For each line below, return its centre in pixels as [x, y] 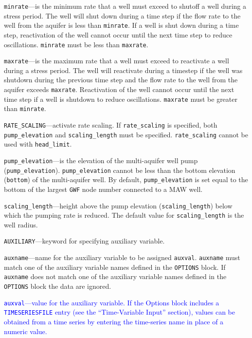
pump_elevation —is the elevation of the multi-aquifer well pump [101, 160]
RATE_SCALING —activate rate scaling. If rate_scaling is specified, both [111, 124]
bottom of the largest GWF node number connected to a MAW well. [103, 189]
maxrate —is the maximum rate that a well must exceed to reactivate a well [117, 61]
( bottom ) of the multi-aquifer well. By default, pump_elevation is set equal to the [126, 179]
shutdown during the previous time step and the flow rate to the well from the [121, 80]
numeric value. [26, 331]
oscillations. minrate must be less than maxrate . [76, 44]
